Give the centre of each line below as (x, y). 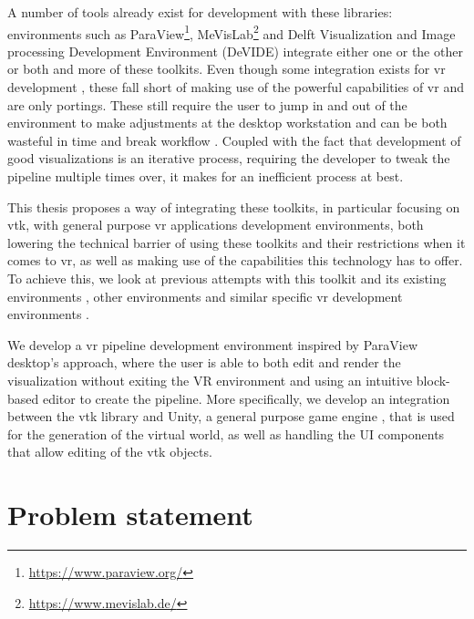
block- (433, 380)
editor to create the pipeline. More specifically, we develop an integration (246, 398)
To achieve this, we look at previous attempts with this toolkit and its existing (227, 278)
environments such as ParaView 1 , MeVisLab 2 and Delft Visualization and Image (232, 32)
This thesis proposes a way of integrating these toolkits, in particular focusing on (234, 206)
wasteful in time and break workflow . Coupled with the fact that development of (234, 140)
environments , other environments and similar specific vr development (205, 296)
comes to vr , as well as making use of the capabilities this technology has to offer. (235, 260)
